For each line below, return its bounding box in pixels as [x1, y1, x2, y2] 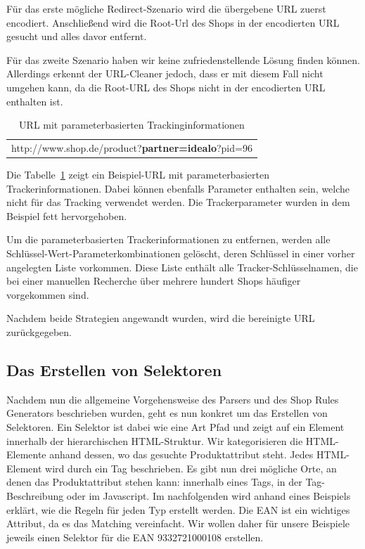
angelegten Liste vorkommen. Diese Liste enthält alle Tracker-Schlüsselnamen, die [6, 259, 358, 274]
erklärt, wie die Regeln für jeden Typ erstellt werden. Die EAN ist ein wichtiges [6, 502, 350, 517]
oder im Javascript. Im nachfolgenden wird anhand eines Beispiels [66, 488, 351, 503]
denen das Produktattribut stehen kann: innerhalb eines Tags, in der [6, 474, 302, 489]
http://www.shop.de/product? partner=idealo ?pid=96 [11, 141, 252, 155]
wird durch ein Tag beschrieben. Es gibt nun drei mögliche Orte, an [45, 460, 337, 475]
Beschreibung [6, 488, 64, 503]
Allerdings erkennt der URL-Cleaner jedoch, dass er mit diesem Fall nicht [6, 66, 324, 81]
